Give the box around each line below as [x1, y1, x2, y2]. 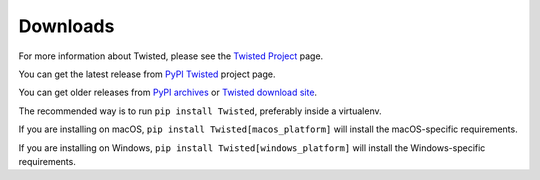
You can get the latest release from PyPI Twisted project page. [18, 68, 276, 80]
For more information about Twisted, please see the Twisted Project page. [18, 50, 324, 62]
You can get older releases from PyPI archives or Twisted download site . [18, 86, 318, 99]
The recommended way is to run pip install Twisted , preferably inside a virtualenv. [18, 105, 382, 117]
